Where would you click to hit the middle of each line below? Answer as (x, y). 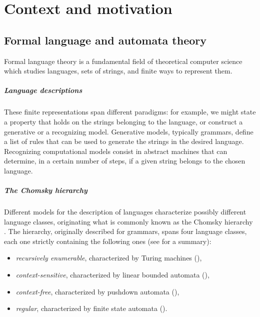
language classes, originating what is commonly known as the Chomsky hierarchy (128, 221)
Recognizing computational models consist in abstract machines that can (116, 151)
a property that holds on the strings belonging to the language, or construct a (123, 121)
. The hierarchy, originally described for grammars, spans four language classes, (125, 231)
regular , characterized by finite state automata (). (91, 308)
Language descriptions (43, 90)
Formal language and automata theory (105, 40)
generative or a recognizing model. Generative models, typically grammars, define (129, 131)
